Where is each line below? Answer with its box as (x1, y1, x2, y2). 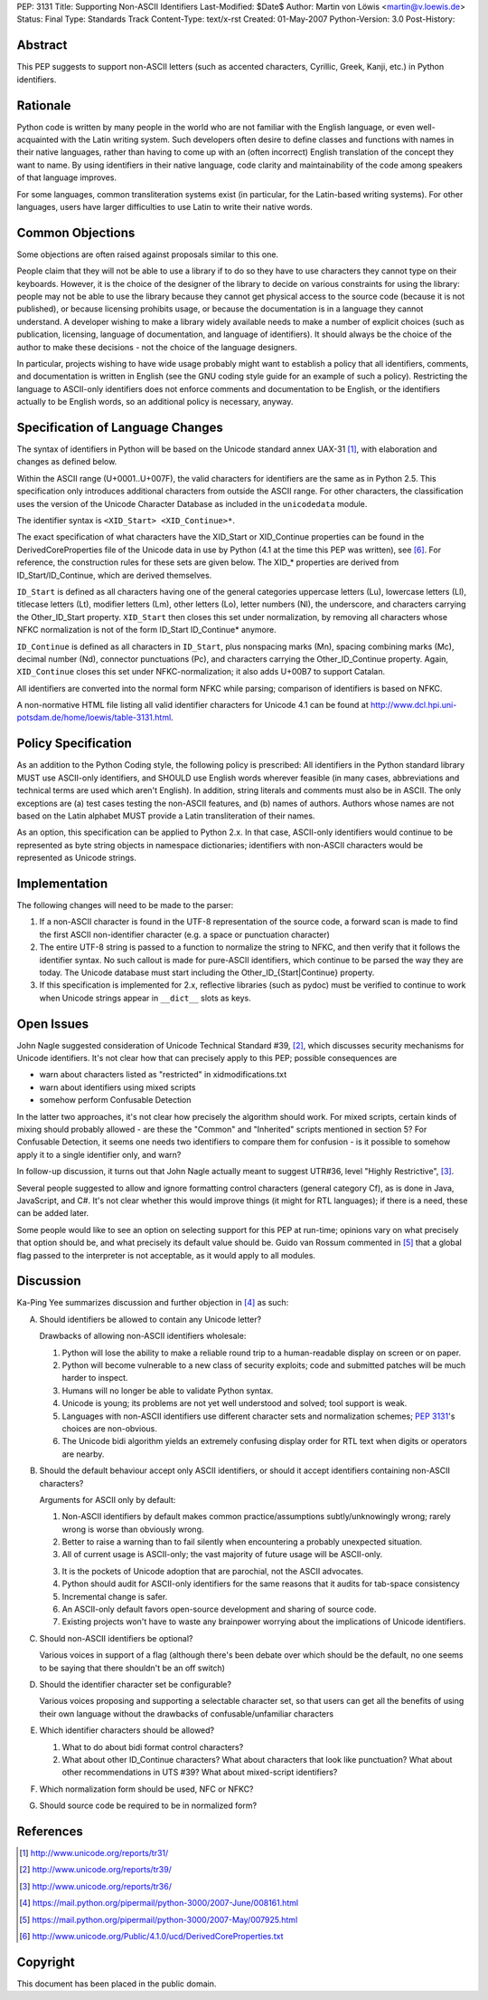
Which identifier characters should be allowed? (39, 1725, 215, 1736)
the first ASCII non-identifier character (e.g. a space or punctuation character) (39, 929, 330, 940)
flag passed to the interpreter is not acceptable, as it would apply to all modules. (16, 1249, 316, 1260)
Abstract (16, 37, 68, 53)
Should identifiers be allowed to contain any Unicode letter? (39, 1314, 262, 1325)
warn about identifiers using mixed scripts (39, 1082, 196, 1093)
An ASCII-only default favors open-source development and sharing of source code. (61, 1603, 377, 1615)
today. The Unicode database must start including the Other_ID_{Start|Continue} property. (39, 967, 375, 978)
